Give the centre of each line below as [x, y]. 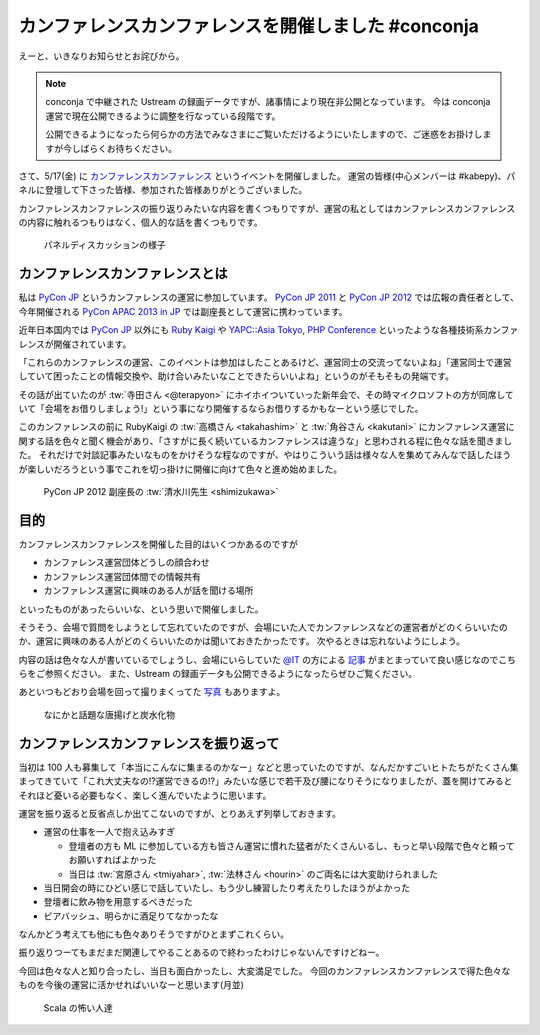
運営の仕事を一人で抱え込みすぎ [109, 832]
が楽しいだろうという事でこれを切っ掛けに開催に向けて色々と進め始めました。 [180, 469]
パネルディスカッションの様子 [105, 245]
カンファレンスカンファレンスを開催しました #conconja [249, 26]
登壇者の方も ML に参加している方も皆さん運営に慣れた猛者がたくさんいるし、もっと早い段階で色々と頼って [291, 846]
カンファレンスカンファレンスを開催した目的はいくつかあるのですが [158, 544]
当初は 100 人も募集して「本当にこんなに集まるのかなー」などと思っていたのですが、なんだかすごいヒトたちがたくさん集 [268, 767]
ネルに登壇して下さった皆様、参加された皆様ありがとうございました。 [163, 190]
